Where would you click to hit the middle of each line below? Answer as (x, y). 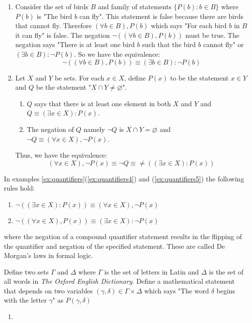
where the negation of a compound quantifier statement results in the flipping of (123, 236)
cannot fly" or (223, 44)
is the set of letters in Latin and (152, 271)
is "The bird (54, 16)
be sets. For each (80, 77)
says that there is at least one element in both (103, 103)
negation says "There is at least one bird (75, 44)
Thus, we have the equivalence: (61, 155)
